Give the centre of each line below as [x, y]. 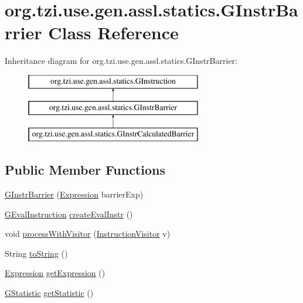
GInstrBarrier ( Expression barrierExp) [74, 194]
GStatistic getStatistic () [49, 293]
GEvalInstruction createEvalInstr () [69, 214]
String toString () [36, 253]
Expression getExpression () [55, 273]
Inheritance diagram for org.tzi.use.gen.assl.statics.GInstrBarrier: [121, 61]
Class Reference [113, 33]
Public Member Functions [85, 170]
